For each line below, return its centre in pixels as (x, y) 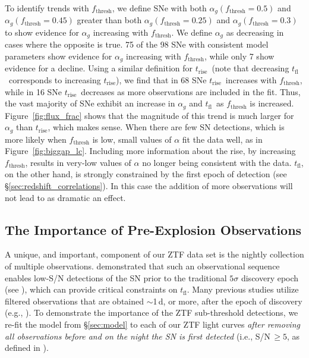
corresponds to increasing (55, 80)
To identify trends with (47, 8)
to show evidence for (42, 32)
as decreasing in (255, 32)
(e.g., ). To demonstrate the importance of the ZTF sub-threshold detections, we (152, 313)
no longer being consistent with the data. (217, 162)
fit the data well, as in (222, 139)
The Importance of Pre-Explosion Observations (153, 229)
